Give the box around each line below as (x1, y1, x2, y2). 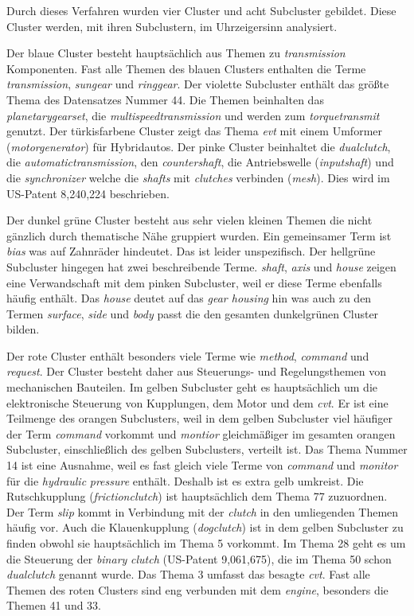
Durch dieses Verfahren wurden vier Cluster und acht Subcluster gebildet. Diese (6, 2, 396, 18)
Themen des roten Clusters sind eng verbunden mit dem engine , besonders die (6, 581, 389, 598)
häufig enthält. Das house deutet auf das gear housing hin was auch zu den (6, 290, 372, 306)
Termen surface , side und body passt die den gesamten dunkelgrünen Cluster (6, 305, 379, 322)
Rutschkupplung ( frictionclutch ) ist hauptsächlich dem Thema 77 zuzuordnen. (6, 488, 388, 505)
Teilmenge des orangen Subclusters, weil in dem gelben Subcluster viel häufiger (6, 410, 393, 427)
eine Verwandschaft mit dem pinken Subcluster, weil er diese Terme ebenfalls (6, 274, 382, 290)
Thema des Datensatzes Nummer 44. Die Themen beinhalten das (6, 91, 324, 107)
